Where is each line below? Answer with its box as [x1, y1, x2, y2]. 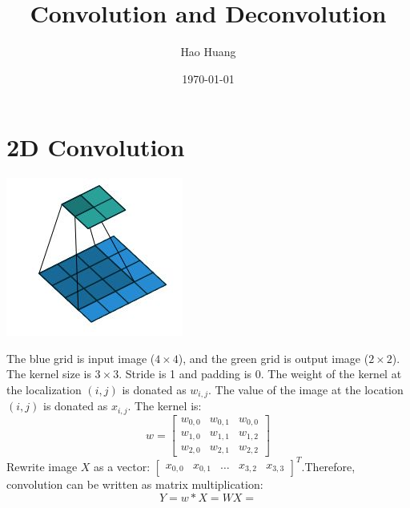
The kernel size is [6, 365, 91, 382]
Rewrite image [6, 458, 78, 474]
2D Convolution [6, 131, 185, 163]
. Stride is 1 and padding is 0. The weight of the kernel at [119, 365, 402, 382]
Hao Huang [180, 43, 236, 60]
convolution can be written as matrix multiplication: [6, 475, 263, 492]
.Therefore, [301, 458, 356, 474]
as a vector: [94, 458, 151, 474]
